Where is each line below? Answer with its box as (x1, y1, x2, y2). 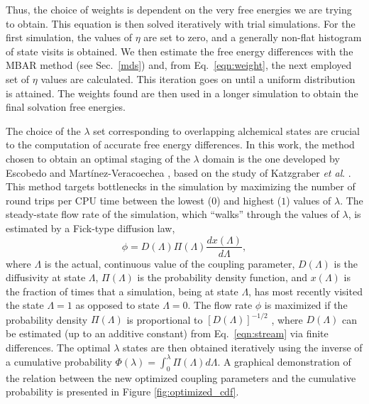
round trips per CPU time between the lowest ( (6, 192, 212, 207)
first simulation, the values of (6, 30, 132, 45)
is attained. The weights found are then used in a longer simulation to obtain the (6, 85, 358, 100)
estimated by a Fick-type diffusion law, (6, 220, 175, 235)
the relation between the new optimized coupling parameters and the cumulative (6, 370, 356, 385)
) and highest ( (216, 192, 282, 207)
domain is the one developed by (202, 151, 340, 165)
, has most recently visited (248, 283, 363, 298)
